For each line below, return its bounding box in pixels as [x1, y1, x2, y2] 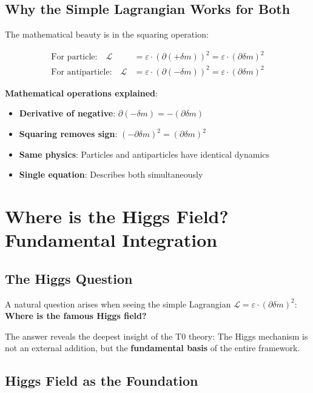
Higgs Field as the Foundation [5, 371, 198, 390]
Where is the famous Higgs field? [5, 309, 147, 322]
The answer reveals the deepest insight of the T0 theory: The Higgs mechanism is [5, 329, 308, 342]
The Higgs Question [5, 269, 133, 287]
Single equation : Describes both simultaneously [19, 168, 203, 181]
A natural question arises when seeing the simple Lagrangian [5, 297, 231, 310]
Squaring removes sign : [19, 127, 118, 140]
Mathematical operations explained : [5, 86, 158, 99]
